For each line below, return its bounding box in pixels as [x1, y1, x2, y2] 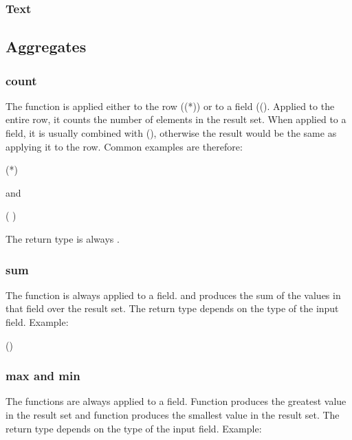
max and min [5, 367, 80, 384]
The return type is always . [5, 232, 120, 245]
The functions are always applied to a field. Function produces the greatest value [5, 394, 346, 408]
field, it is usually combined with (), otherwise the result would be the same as [5, 126, 337, 140]
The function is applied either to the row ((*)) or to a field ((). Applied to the [5, 98, 335, 113]
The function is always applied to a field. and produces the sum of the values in [5, 287, 341, 302]
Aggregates [5, 36, 87, 57]
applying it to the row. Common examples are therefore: [5, 139, 243, 153]
